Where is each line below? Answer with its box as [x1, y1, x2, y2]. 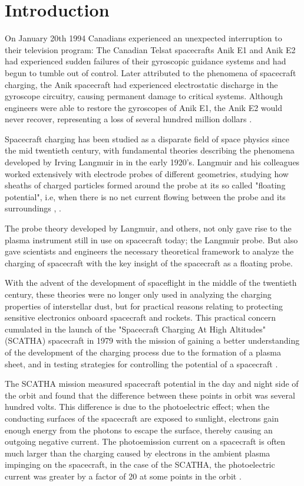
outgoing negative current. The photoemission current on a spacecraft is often [5, 435, 286, 448]
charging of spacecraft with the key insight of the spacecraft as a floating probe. [5, 256, 293, 269]
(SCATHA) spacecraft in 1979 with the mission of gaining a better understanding [5, 334, 300, 347]
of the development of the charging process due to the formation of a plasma [5, 345, 281, 358]
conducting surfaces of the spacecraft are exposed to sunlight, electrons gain [5, 412, 279, 424]
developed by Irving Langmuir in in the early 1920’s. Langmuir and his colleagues [5, 156, 300, 168]
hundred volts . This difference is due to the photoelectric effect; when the [5, 400, 270, 413]
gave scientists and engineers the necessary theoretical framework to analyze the [5, 245, 294, 257]
